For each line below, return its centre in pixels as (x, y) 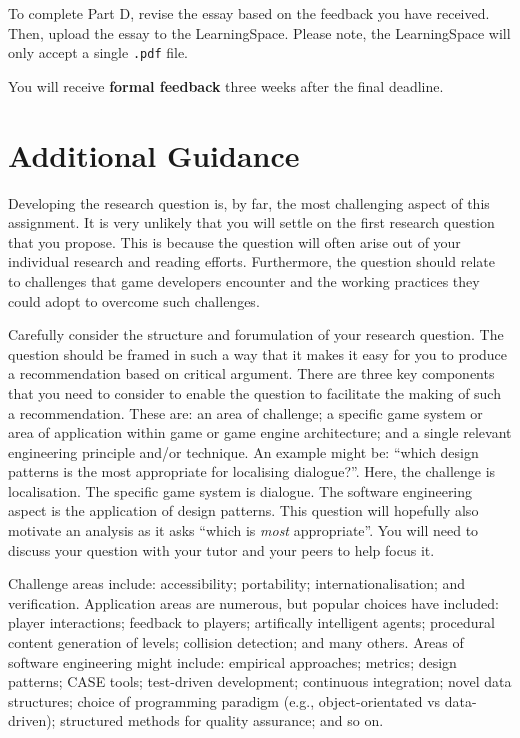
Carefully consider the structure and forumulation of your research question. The (256, 334)
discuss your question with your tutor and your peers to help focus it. (221, 549)
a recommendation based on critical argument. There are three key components (251, 373)
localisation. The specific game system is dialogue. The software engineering (240, 490)
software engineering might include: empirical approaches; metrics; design (232, 661)
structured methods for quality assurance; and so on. (222, 720)
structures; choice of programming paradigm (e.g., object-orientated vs (224, 700)
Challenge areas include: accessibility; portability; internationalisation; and (237, 583)
